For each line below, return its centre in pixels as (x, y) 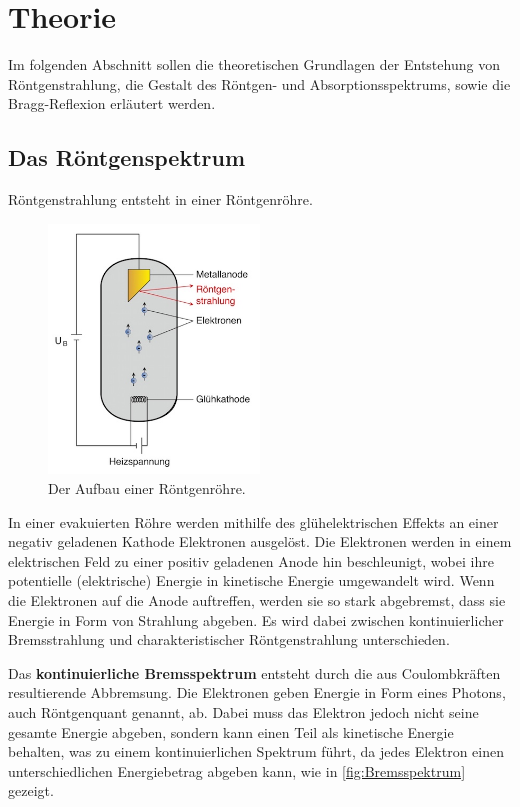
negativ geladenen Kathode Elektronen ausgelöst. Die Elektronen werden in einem (260, 541)
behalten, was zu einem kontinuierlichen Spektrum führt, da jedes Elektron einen (256, 751)
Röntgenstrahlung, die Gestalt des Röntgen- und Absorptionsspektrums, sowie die (259, 83)
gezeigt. (31, 790)
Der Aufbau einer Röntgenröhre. (147, 487)
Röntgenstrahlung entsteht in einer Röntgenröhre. (160, 199)
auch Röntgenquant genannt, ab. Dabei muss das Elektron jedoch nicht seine (243, 711)
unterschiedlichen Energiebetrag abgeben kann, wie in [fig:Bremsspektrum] (237, 770)
